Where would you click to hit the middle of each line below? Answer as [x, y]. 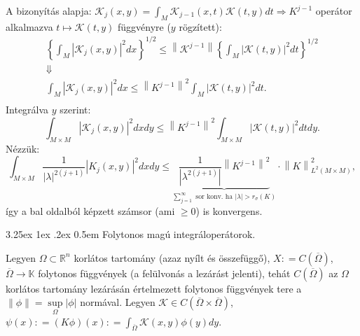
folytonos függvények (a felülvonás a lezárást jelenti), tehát [164, 273]
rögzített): [200, 26]
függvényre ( [144, 26]
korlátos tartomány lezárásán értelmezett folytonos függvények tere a [154, 288]
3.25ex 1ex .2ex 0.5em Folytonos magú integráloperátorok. [131, 234]
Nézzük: [23, 148]
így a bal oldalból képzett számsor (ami [90, 210]
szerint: [75, 110]
